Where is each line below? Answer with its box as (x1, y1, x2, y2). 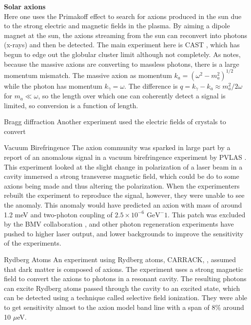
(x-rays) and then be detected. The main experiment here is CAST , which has (4, 39, 240, 50)
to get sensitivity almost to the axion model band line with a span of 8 (4, 302, 215, 312)
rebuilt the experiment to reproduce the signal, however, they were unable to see (4, 190, 245, 200)
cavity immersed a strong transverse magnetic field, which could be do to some (4, 171, 239, 181)
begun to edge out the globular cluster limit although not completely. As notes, (4, 49, 241, 59)
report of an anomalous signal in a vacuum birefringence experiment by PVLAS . (4, 152, 247, 162)
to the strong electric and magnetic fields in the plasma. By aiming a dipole (4, 20, 230, 31)
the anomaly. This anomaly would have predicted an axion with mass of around (4, 200, 242, 210)
